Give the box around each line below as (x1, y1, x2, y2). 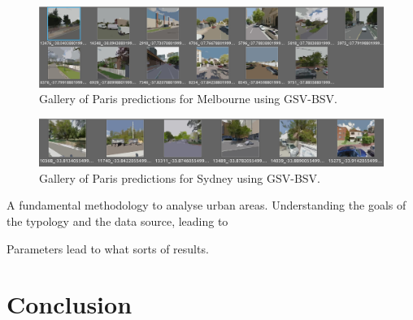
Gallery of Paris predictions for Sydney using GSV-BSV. (39, 169, 320, 186)
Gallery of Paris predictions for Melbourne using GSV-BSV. (39, 90, 338, 107)
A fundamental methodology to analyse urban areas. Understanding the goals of (7, 197, 406, 214)
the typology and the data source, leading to (7, 212, 228, 229)
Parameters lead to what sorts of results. (7, 240, 209, 257)
